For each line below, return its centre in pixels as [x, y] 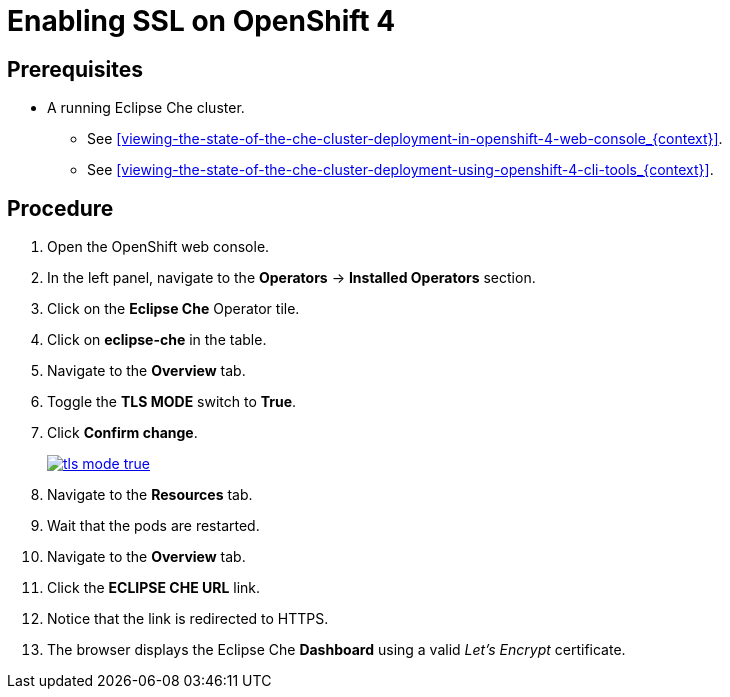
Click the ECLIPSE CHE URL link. [154, 588]
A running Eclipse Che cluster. [146, 108]
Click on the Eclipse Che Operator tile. [173, 309]
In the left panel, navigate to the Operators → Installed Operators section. [291, 278]
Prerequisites [75, 69]
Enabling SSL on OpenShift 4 [201, 21]
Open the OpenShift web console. [158, 247]
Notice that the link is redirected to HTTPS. [188, 619]
